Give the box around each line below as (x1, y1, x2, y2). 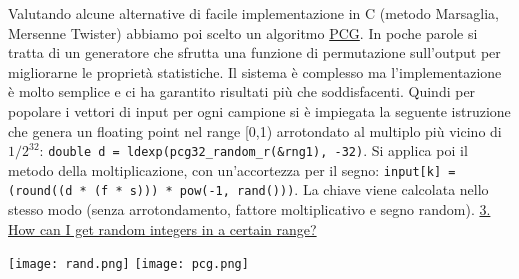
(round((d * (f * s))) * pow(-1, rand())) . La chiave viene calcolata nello (8, 179, 489, 200)
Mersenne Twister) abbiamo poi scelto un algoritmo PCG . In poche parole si (8, 22, 478, 43)
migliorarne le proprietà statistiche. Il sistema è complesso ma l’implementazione (8, 61, 502, 82)
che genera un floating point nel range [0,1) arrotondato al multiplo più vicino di (8, 120, 502, 141)
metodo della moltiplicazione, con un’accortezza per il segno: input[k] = (8, 159, 456, 180)
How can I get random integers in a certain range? (8, 218, 317, 239)
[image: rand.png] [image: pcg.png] (8, 257, 249, 272)
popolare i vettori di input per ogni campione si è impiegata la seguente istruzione (8, 100, 511, 121)
